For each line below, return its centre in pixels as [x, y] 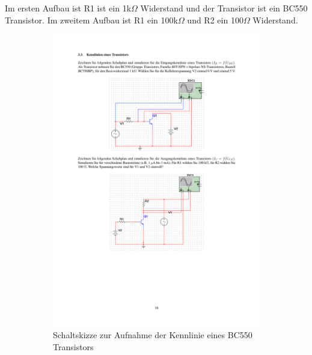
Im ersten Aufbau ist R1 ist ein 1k [68, 8]
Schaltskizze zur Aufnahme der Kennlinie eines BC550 [153, 335]
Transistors [73, 346]
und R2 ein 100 [215, 20]
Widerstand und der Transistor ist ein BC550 [224, 8]
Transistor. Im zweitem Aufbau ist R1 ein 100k [91, 20]
